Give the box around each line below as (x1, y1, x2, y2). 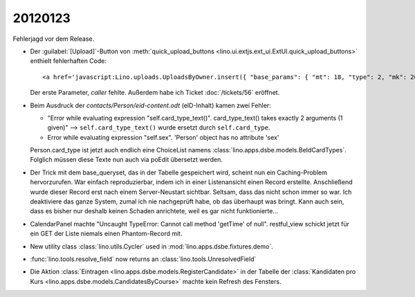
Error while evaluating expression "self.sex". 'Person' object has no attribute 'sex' (47, 133, 279, 141)
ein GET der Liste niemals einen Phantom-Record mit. (30, 229, 183, 238)
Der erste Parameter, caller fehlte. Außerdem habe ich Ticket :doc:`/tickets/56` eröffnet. (30, 89, 280, 97)
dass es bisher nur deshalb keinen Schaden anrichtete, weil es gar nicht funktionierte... (30, 207, 279, 215)
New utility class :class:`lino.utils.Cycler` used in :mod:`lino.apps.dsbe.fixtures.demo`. (30, 242, 273, 251)
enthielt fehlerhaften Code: (30, 57, 107, 65)
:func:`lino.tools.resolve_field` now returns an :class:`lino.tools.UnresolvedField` (30, 255, 257, 263)
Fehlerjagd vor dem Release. (12, 35, 95, 43)
